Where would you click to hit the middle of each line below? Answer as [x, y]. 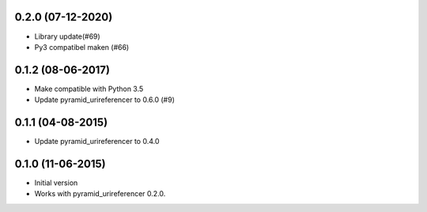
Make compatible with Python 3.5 [89, 89]
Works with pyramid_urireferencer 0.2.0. [100, 194]
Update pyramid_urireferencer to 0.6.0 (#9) [105, 100]
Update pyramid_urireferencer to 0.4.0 [97, 142]
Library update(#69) [67, 36]
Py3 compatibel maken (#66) [82, 47]
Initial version [56, 183]
